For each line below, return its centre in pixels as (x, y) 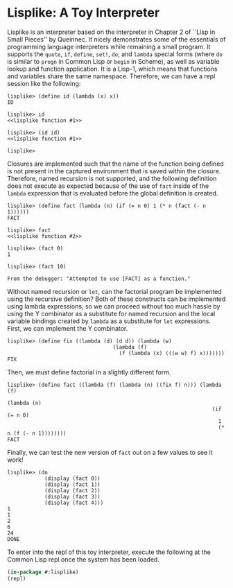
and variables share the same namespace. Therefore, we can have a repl (111, 76)
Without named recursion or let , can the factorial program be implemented (114, 291)
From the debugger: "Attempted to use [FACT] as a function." (99, 279)
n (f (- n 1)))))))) (37, 433)
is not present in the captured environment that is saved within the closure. (114, 171)
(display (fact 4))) (74, 503)
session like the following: (44, 83)
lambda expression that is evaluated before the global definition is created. (113, 193)
